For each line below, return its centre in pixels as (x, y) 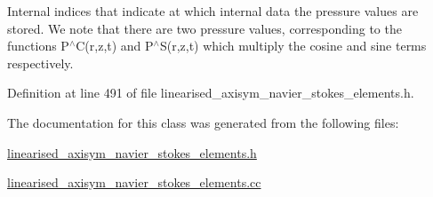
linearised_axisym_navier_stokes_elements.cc (134, 182)
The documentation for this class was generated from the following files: (203, 122)
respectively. (40, 63)
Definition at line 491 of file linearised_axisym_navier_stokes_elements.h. (211, 93)
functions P (38, 46)
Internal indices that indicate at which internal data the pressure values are (213, 11)
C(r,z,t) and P (115, 46)
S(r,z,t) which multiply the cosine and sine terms (293, 46)
